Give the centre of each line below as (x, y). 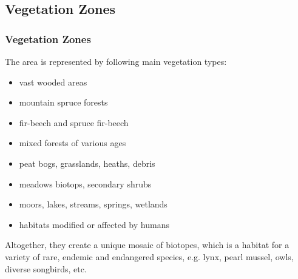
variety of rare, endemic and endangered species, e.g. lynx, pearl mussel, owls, (149, 256)
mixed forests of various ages (73, 143)
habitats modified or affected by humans (94, 224)
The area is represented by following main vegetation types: (116, 61)
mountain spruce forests (63, 102)
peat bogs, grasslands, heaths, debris (87, 163)
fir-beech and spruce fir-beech (74, 122)
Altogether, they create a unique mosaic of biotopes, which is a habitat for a (147, 245)
